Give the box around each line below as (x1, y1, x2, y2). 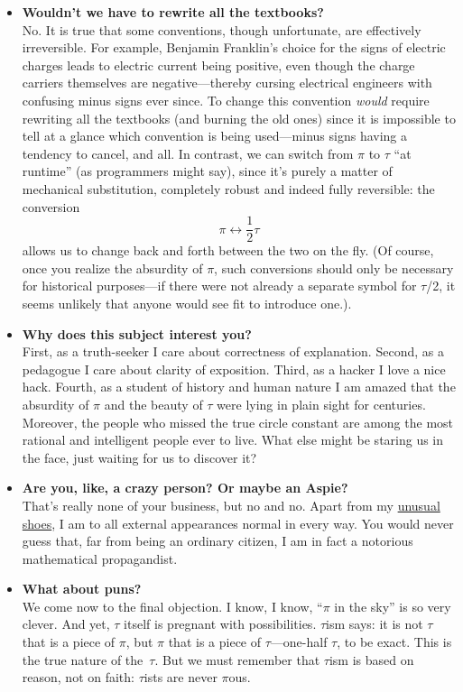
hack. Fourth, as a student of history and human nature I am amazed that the (22, 377, 456, 396)
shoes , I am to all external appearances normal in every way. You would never (22, 513, 454, 532)
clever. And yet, (22, 614, 110, 633)
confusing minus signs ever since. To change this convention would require (22, 90, 430, 109)
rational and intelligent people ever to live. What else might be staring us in (22, 430, 444, 449)
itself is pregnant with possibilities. (124, 614, 317, 633)
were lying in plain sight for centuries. (217, 394, 426, 413)
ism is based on (329, 650, 414, 669)
